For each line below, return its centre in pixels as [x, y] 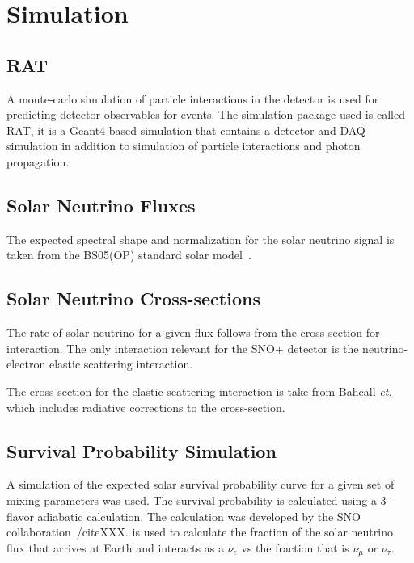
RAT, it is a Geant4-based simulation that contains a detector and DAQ [186, 130]
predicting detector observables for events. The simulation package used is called [206, 114]
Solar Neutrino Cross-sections [133, 298]
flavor [20, 516]
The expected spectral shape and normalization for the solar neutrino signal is [201, 239]
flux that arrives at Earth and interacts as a [115, 547]
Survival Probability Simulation [142, 450]
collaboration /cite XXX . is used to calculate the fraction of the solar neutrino [200, 532]
